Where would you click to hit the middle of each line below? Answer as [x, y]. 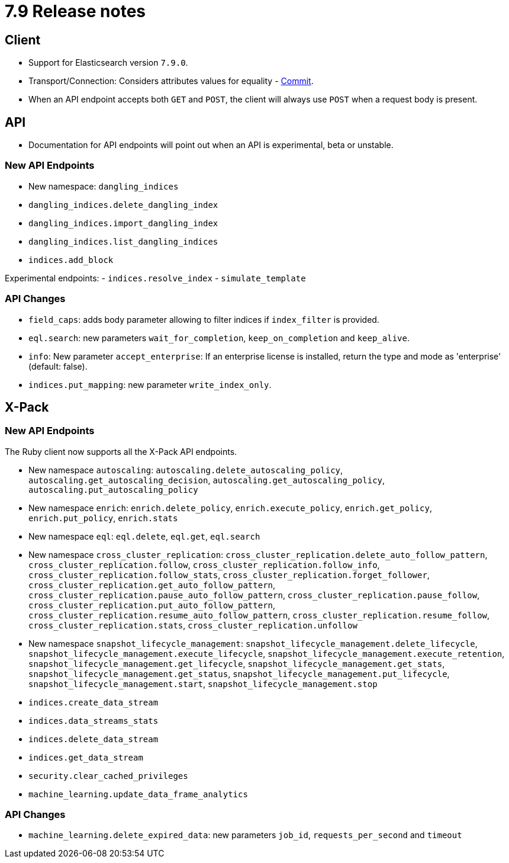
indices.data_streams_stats [94, 721]
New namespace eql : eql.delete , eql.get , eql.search [144, 536]
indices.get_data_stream [86, 757]
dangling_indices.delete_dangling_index [123, 205]
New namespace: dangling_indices [104, 186]
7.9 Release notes [75, 11]
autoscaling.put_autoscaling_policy [113, 490]
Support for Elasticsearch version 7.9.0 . [108, 63]
